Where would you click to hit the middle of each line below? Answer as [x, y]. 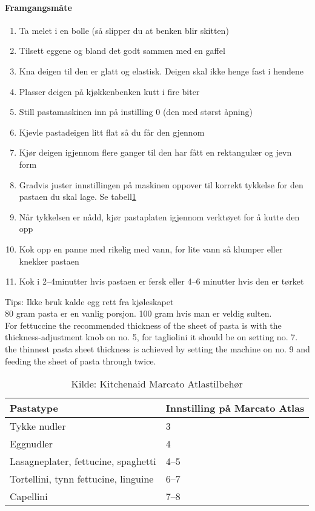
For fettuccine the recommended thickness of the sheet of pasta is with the [143, 325]
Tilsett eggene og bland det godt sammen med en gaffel [122, 51]
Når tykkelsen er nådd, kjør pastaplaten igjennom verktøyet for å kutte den [159, 216]
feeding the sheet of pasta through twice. [81, 361]
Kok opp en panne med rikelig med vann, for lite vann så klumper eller [151, 249]
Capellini [29, 496]
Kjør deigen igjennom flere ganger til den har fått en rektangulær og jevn [155, 152]
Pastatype [34, 408]
